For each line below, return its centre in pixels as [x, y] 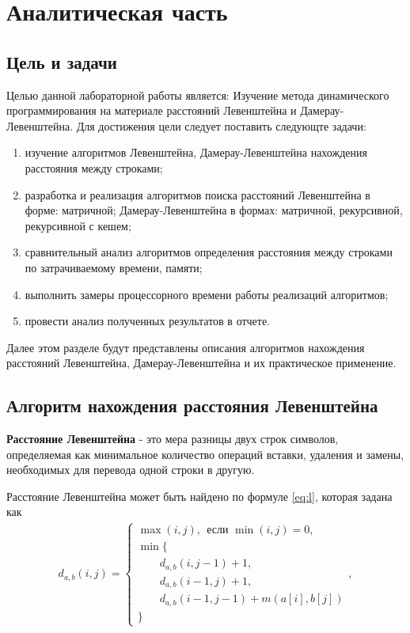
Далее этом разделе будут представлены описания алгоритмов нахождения [186, 347]
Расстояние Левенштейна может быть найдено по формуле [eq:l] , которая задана [199, 496]
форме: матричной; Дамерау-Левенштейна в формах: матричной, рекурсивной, [214, 210]
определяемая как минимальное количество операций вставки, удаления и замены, [205, 454]
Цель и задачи [62, 61]
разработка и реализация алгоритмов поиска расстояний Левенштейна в [197, 194]
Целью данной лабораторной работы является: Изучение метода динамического [198, 95]
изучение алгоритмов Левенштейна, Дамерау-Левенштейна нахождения [196, 152]
